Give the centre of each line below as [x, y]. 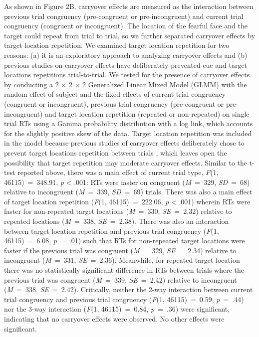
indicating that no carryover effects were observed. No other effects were [114, 319]
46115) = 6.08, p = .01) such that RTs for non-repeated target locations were [125, 241]
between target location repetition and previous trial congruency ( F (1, [112, 231]
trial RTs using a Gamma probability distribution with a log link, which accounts [129, 123]
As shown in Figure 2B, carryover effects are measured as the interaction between [129, 6]
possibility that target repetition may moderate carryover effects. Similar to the [126, 162]
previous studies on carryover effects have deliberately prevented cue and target [126, 65]
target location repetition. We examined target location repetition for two [117, 45]
